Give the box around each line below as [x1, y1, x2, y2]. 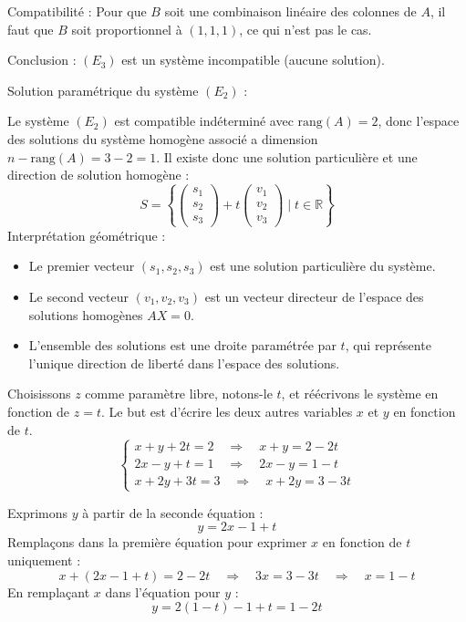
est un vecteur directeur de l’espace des [204, 286, 424, 306]
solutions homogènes [28, 305, 143, 324]
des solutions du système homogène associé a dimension [7, 129, 318, 148]
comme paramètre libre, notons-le [85, 384, 273, 403]
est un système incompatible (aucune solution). [121, 50, 385, 69]
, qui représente [345, 336, 431, 355]
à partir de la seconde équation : [82, 503, 264, 522]
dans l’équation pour [105, 582, 221, 601]
